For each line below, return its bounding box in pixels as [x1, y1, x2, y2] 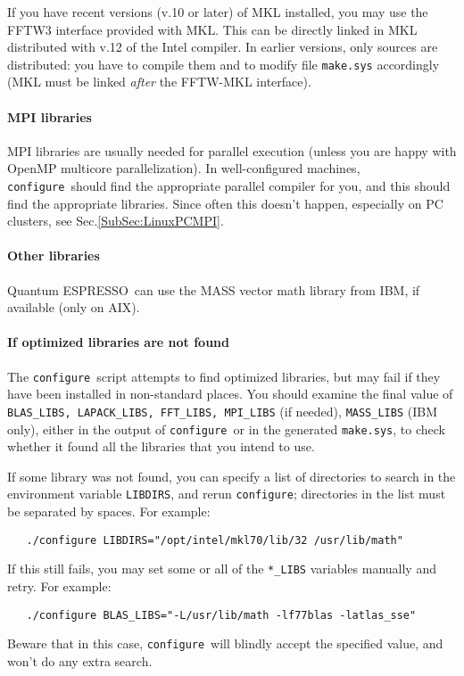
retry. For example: [7, 576, 112, 595]
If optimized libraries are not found [7, 333, 229, 351]
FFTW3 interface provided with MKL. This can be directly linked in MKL [7, 20, 418, 38]
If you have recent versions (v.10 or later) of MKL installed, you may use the [7, 3, 428, 21]
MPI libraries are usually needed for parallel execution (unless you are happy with [7, 141, 457, 160]
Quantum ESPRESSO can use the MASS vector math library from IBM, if [7, 280, 420, 299]
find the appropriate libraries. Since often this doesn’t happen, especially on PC [7, 194, 443, 212]
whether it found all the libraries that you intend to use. [7, 437, 315, 456]
